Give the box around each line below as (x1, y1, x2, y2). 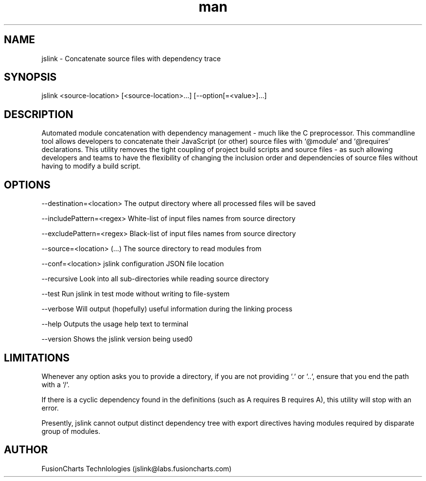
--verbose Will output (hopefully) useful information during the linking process (41, 305, 293, 313)
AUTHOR (4, 444, 48, 456)
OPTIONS (4, 178, 51, 191)
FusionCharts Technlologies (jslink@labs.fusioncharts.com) (41, 464, 232, 473)
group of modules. (41, 427, 101, 435)
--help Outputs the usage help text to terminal (41, 320, 189, 328)
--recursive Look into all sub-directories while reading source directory (41, 275, 269, 283)
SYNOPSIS (4, 71, 57, 84)
